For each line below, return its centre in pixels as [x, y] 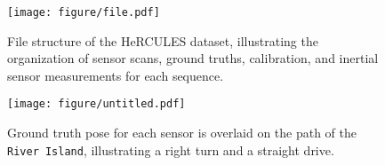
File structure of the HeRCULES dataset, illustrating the [163, 40]
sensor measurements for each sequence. [116, 75]
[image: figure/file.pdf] [84, 12]
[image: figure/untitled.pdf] [96, 104]
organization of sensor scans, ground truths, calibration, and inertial [193, 58]
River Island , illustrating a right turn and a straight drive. [171, 149]
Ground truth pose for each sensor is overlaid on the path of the [182, 133]
